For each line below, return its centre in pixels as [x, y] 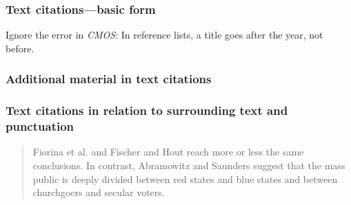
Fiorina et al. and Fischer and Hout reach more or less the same [168, 152]
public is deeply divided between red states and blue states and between [185, 179]
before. [20, 48]
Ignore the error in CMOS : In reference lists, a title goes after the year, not [164, 35]
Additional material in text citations [109, 79]
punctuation [40, 126]
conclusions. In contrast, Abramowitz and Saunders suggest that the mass [189, 165]
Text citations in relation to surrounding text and [147, 110]
